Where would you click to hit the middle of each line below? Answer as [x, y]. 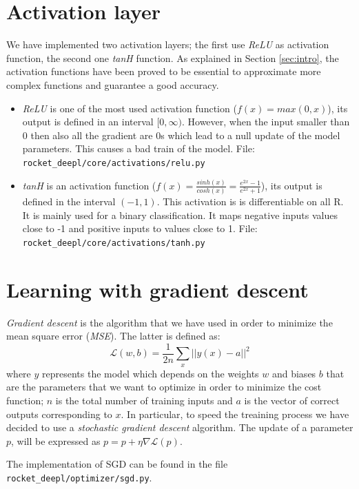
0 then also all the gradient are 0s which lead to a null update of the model [181, 135]
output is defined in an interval [88, 122]
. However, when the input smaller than [266, 122]
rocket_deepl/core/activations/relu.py [114, 163]
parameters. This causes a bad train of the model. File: [139, 148]
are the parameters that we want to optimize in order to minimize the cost [164, 387]
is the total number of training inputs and [144, 400]
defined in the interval [69, 201]
